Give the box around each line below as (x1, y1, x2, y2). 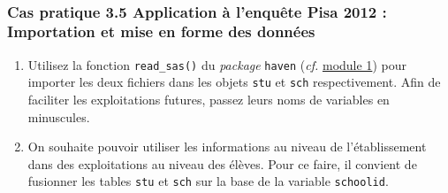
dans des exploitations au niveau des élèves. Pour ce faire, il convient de (27, 154, 417, 173)
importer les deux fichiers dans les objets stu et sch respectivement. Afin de (27, 73, 441, 91)
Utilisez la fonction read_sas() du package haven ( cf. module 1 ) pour (27, 55, 406, 73)
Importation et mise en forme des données (7, 20, 315, 42)
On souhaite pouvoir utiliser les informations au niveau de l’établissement (27, 137, 427, 156)
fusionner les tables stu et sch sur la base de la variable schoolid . (27, 172, 389, 190)
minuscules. (27, 107, 90, 126)
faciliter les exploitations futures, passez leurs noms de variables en (27, 90, 390, 109)
